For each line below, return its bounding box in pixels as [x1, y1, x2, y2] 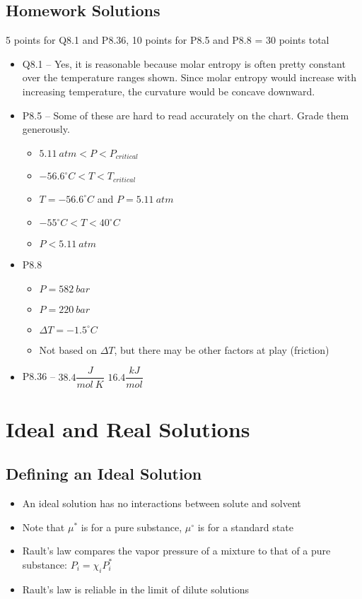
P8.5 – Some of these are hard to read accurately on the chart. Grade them [22, 107, 349, 122]
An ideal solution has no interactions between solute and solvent [22, 496, 301, 511]
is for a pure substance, [81, 519, 182, 534]
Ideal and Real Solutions [6, 414, 250, 443]
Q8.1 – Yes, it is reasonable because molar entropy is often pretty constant [22, 56, 346, 71]
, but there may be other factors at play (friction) [114, 342, 329, 357]
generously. [22, 121, 70, 136]
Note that [22, 519, 65, 534]
